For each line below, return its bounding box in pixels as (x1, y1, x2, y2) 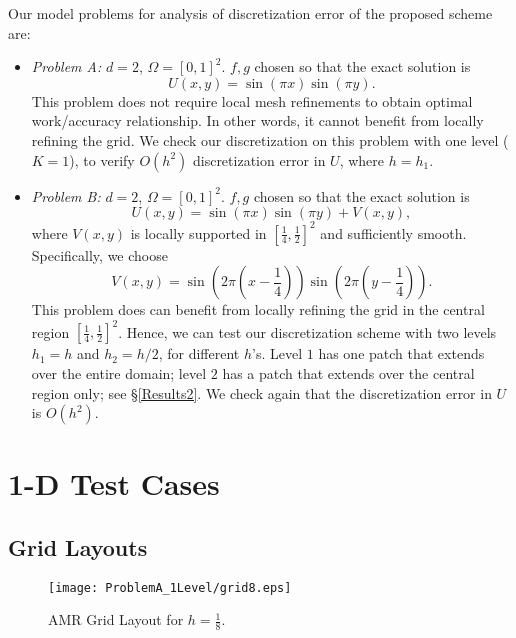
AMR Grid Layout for (48, 609, 184, 630)
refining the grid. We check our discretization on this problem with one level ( (31, 129, 509, 150)
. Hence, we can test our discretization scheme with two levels (118, 321, 497, 342)
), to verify (69, 149, 135, 170)
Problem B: (31, 185, 101, 206)
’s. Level (252, 343, 303, 364)
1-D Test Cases (8, 463, 220, 504)
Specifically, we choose (31, 244, 168, 265)
